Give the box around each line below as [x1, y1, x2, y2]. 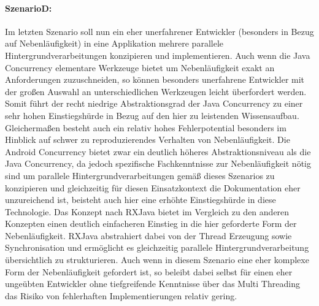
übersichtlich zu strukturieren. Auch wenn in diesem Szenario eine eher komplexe [5, 253, 309, 266]
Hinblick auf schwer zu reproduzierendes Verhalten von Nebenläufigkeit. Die [5, 133, 290, 146]
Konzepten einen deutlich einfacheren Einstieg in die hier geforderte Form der [5, 217, 297, 230]
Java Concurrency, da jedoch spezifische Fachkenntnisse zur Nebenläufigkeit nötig [5, 157, 311, 170]
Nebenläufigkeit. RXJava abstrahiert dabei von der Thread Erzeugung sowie [5, 229, 292, 242]
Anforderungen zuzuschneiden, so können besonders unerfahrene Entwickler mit [5, 73, 305, 86]
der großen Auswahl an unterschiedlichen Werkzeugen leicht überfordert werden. [5, 85, 307, 98]
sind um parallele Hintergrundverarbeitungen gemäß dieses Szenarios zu [5, 169, 275, 182]
